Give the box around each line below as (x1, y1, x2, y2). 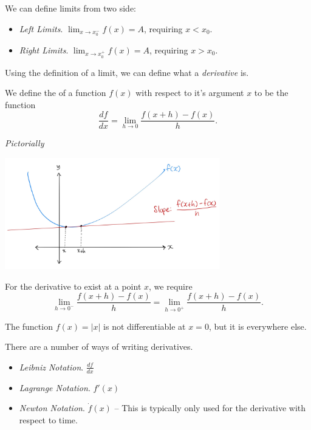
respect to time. (19, 413, 78, 426)
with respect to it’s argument (135, 86, 244, 99)
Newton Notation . (19, 401, 85, 414)
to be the (254, 86, 289, 99)
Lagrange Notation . (19, 381, 91, 394)
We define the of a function (5, 86, 106, 99)
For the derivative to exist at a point (5, 279, 142, 292)
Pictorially (5, 137, 44, 149)
